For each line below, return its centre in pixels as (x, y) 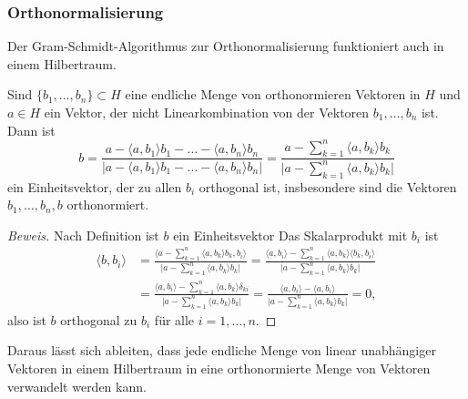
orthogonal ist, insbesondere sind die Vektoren (328, 186)
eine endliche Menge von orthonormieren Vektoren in (273, 94)
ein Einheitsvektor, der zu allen (95, 186)
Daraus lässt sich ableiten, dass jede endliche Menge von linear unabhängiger (222, 350)
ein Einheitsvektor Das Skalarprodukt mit (290, 235)
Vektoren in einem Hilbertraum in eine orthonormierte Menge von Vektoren (219, 368)
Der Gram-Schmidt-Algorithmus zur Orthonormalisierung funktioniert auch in (226, 46)
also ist (27, 319)
